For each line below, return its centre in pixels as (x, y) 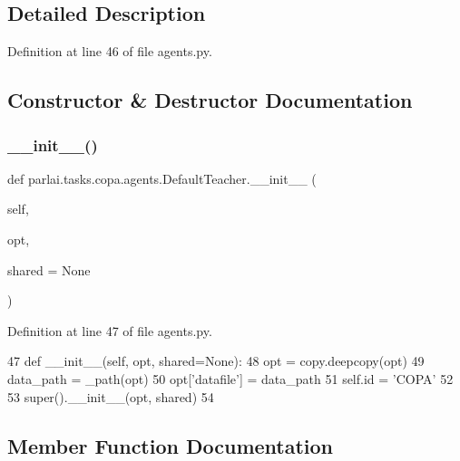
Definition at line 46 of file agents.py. (110, 51)
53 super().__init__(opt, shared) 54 (111, 396)
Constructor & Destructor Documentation (210, 100)
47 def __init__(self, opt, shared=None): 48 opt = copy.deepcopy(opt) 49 (216, 361)
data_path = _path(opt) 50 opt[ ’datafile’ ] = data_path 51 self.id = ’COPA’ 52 (230, 378)
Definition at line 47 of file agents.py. (110, 330)
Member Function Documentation (171, 445)
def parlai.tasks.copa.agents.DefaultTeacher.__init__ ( (162, 178)
